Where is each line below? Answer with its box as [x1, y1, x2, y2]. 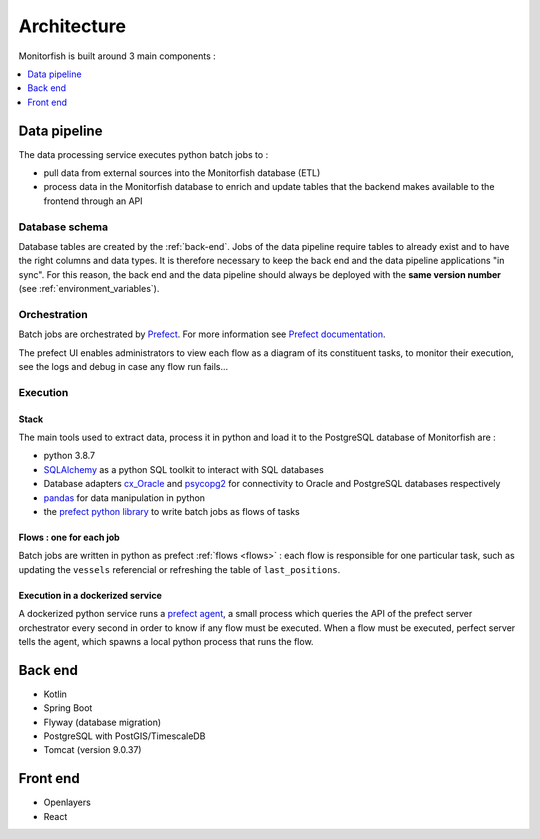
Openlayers [43, 796, 92, 809]
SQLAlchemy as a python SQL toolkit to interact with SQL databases [43, 463, 324, 475]
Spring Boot [43, 702, 93, 714]
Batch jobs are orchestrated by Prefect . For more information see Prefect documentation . [18, 328, 386, 340]
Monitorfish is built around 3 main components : [18, 50, 217, 62]
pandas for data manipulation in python [43, 491, 205, 504]
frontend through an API [43, 195, 144, 207]
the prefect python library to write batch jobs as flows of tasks [43, 505, 300, 517]
